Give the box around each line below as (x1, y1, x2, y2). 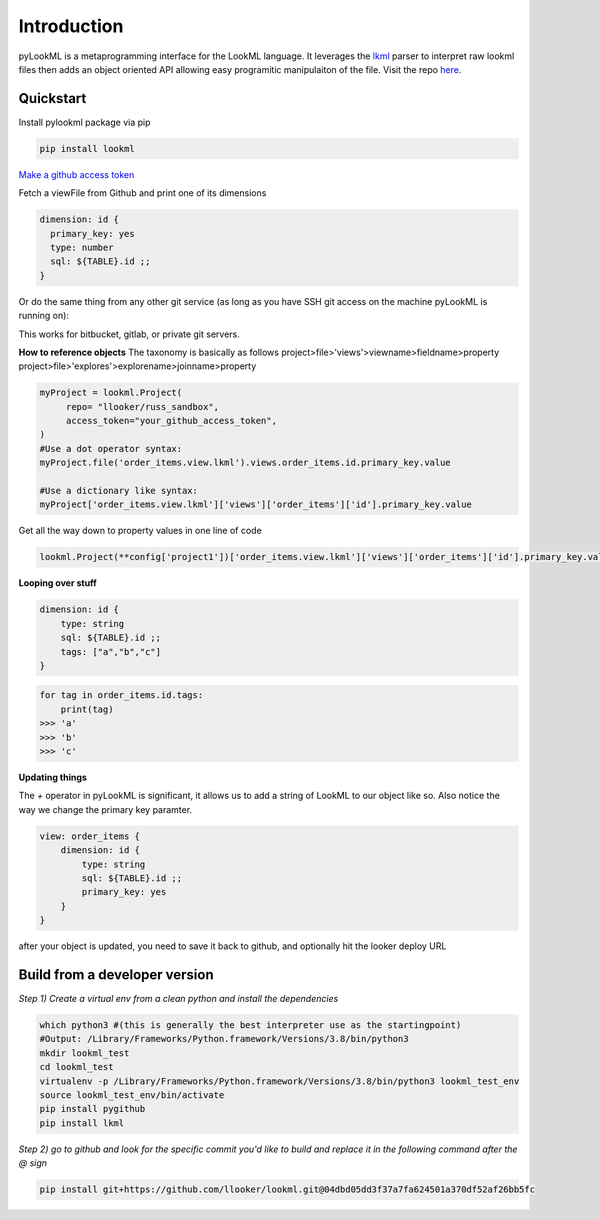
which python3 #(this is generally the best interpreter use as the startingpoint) (39, 1020, 462, 1031)
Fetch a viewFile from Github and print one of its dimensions (18, 187, 267, 199)
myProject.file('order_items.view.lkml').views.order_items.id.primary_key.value (39, 457, 452, 469)
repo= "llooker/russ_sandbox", (65, 401, 220, 412)
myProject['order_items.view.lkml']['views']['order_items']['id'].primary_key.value (39, 499, 472, 510)
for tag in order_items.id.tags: (39, 690, 204, 701)
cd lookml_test (39, 1061, 114, 1073)
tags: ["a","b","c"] (60, 646, 162, 657)
